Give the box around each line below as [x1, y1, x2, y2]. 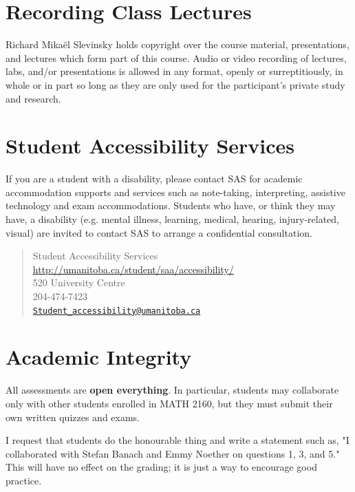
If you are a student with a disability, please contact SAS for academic [6, 171, 303, 186]
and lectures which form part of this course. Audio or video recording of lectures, [6, 50, 347, 65]
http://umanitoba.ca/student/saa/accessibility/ [32, 261, 234, 276]
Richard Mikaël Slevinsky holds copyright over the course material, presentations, [6, 37, 349, 52]
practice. [6, 473, 42, 487]
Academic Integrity [6, 343, 192, 371]
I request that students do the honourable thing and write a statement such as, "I [6, 433, 349, 447]
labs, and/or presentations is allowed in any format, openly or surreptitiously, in [6, 64, 343, 78]
